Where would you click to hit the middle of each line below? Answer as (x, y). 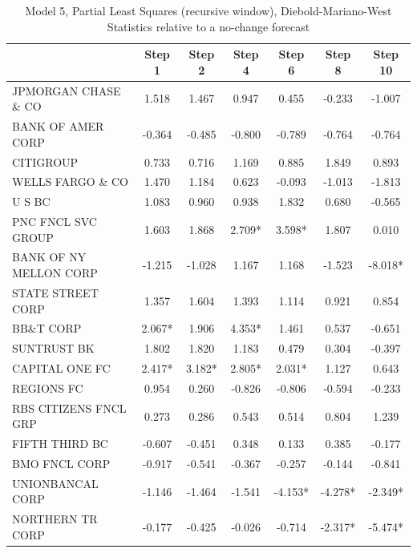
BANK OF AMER (58, 126)
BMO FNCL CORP (61, 463)
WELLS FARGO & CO (70, 182)
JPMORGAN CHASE (67, 90)
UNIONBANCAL (55, 483)
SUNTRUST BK (53, 348)
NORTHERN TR (55, 519)
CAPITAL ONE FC (61, 368)
